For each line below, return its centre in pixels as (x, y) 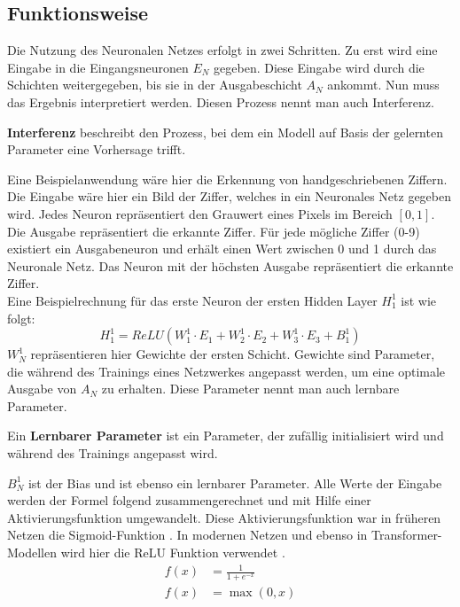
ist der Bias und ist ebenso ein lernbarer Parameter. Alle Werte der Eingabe (235, 482)
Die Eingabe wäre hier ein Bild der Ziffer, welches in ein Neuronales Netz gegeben (229, 196)
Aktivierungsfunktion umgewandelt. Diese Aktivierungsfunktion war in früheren (224, 517)
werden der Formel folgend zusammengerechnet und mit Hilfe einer (189, 500)
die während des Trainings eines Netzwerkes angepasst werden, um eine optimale (226, 371)
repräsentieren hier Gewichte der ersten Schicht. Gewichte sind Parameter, (233, 354)
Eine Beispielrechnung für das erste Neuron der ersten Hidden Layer (192, 300)
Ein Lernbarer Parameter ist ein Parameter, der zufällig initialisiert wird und (226, 436)
